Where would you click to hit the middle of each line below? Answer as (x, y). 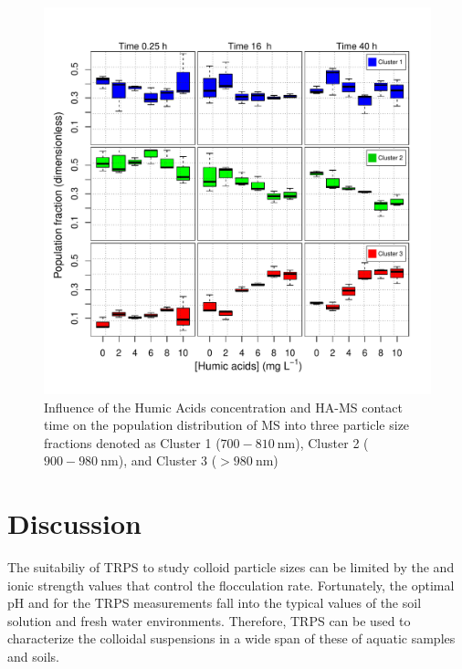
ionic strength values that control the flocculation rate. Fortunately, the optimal (231, 585)
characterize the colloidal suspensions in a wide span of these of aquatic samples (231, 638)
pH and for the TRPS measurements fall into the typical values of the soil (215, 603)
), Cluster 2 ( (332, 442)
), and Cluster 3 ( (168, 460)
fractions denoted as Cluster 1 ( (132, 442)
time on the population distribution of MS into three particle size (227, 425)
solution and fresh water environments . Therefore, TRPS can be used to (209, 620)
